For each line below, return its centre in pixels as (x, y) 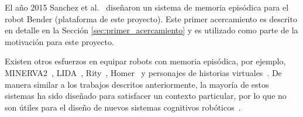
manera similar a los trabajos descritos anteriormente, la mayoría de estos (137, 84)
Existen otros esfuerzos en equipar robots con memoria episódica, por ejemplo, (145, 61)
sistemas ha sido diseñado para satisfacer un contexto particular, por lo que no (146, 96)
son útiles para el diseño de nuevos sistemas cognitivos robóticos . (123, 107)
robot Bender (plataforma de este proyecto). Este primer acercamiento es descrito (151, 18)
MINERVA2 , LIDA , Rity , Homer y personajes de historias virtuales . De (143, 72)
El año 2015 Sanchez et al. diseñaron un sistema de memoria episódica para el (147, 7)
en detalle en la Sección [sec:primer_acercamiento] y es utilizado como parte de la (151, 30)
